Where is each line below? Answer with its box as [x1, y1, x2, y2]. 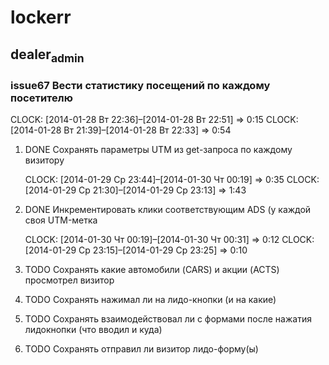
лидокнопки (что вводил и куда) [24, 324, 163, 336]
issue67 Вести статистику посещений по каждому [10, 78, 271, 92]
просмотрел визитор [24, 274, 115, 286]
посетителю [10, 91, 73, 105]
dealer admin [10, 46, 85, 65]
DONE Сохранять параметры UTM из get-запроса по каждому [24, 144, 293, 156]
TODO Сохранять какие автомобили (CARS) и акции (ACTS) [24, 264, 280, 276]
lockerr [10, 6, 72, 29]
